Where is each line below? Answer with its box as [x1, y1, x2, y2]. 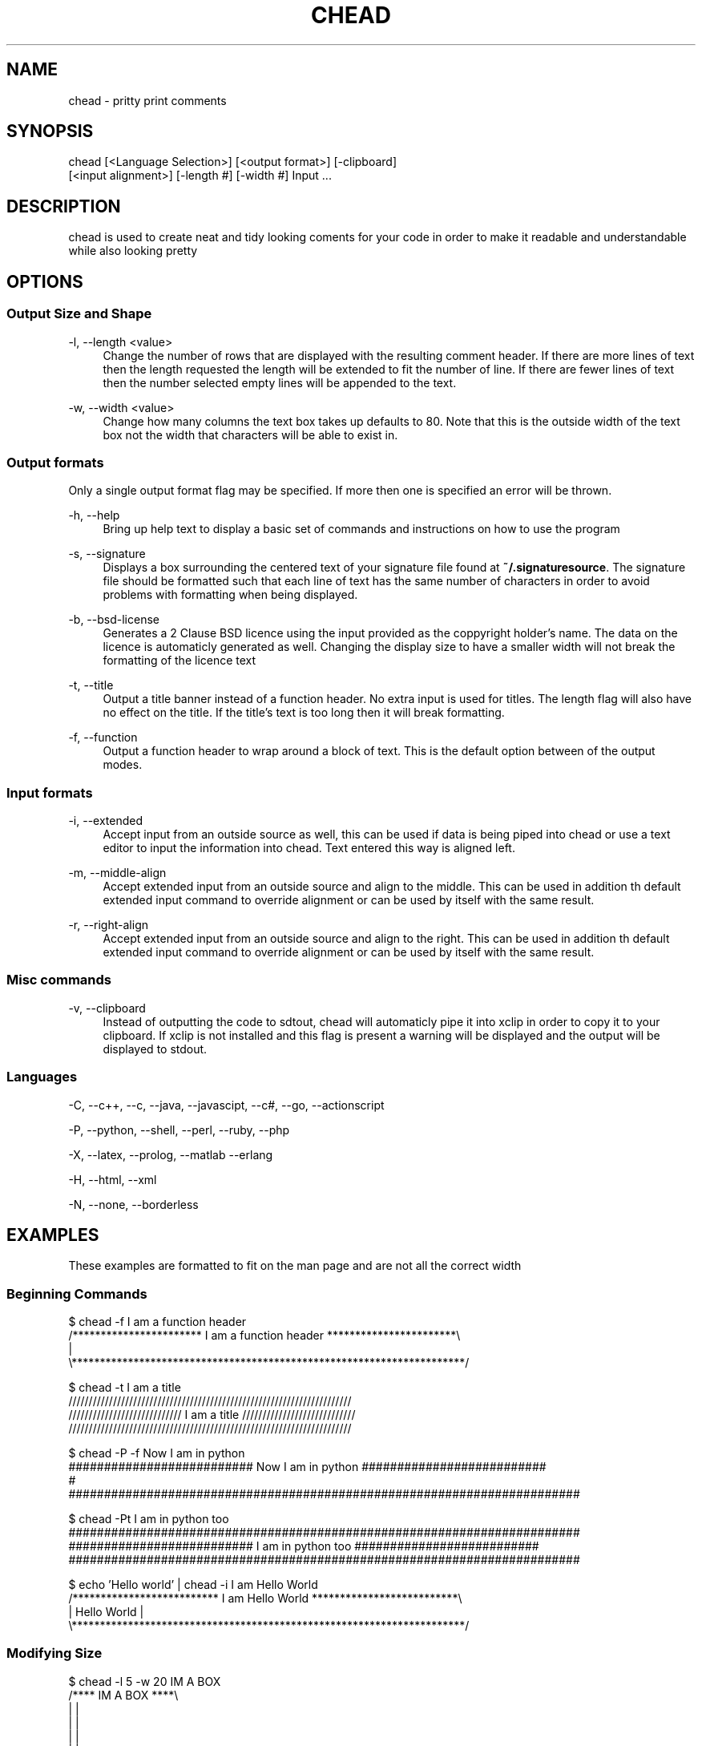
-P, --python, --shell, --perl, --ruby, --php [68, 1122, 290, 1137]
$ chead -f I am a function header [68, 1315, 247, 1329]
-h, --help [68, 508, 120, 523]
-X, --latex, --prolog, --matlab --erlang [68, 1147, 273, 1162]
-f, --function [68, 730, 138, 745]
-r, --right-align [68, 918, 148, 932]
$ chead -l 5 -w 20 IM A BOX [68, 1674, 221, 1688]
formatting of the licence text [103, 653, 256, 668]
